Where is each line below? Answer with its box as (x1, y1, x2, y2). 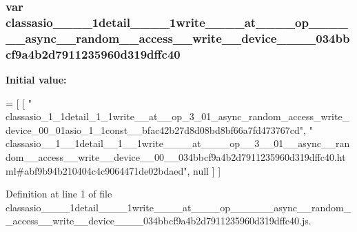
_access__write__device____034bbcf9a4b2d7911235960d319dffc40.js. (6, 213, 312, 228)
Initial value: (6, 72, 67, 86)
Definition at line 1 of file (6, 186, 112, 201)
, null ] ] (187, 163, 221, 177)
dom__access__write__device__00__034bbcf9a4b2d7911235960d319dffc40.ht (6, 149, 346, 164)
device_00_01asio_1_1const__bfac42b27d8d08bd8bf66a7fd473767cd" (6, 122, 304, 137)
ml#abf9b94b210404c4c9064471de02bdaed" (6, 163, 187, 177)
